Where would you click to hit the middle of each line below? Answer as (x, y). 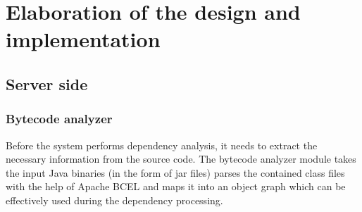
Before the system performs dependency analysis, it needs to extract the (162, 145)
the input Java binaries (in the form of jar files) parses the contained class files (175, 172)
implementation (83, 39)
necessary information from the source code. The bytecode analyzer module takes (181, 159)
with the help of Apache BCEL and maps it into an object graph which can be (176, 186)
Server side (47, 83)
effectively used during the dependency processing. (114, 200)
